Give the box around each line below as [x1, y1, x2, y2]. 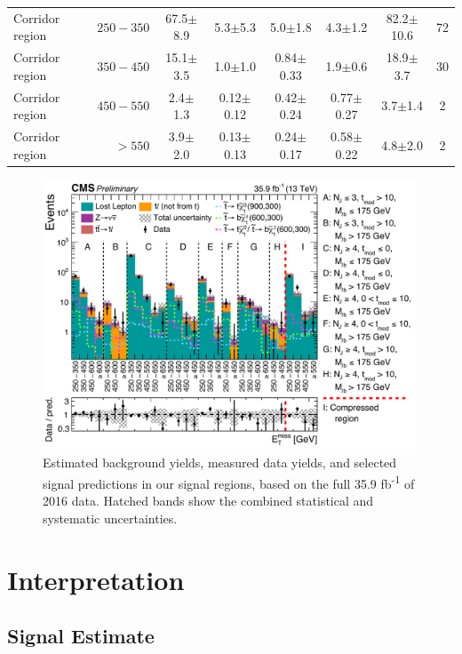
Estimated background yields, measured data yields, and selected [43, 453, 397, 472]
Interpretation [7, 561, 185, 597]
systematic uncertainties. [43, 508, 178, 527]
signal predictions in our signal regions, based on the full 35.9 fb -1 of [43, 471, 415, 492]
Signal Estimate [7, 622, 155, 650]
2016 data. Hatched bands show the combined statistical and [43, 491, 374, 510]
